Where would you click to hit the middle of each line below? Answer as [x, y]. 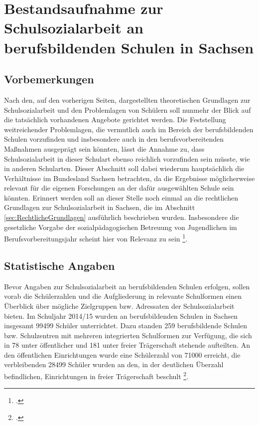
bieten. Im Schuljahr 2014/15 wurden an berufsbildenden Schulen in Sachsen [121, 316]
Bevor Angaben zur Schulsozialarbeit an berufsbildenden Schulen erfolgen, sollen [127, 286]
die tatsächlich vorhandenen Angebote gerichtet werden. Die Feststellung [115, 119]
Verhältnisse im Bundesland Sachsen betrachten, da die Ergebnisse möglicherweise [129, 178]
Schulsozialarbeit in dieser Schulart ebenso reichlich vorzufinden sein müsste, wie [127, 158]
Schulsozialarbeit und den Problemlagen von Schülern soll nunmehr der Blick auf [128, 109]
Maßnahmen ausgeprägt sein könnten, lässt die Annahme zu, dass [104, 148]
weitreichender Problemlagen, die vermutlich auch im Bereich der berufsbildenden [129, 129]
